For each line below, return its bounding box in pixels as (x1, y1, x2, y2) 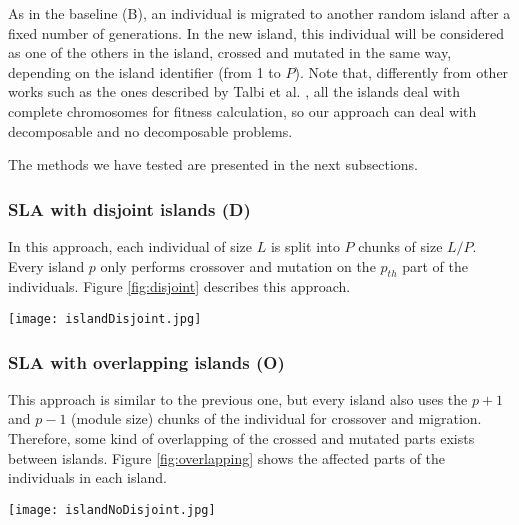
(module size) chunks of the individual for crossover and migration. (71, 408, 482, 429)
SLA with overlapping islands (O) (8, 349, 285, 374)
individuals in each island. (8, 467, 167, 488)
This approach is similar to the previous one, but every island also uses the (8, 388, 468, 409)
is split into (270, 235, 340, 256)
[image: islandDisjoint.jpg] (8, 311, 202, 326)
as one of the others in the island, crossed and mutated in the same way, (8, 42, 452, 63)
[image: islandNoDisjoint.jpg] (8, 502, 216, 517)
